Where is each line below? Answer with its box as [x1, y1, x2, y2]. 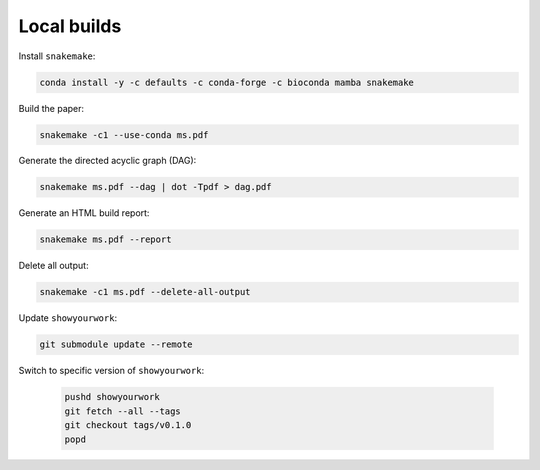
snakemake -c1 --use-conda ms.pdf [39, 129, 209, 140]
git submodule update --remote [39, 339, 194, 350]
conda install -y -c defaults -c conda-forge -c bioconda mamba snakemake [39, 76, 415, 88]
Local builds [18, 15, 122, 37]
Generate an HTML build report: [18, 207, 150, 219]
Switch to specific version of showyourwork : [18, 365, 205, 377]
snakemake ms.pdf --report [39, 234, 172, 245]
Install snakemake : [18, 50, 96, 62]
